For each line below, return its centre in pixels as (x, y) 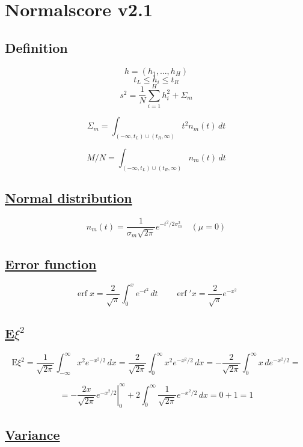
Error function (51, 263)
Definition (36, 47)
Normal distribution (69, 198)
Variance (32, 434)
